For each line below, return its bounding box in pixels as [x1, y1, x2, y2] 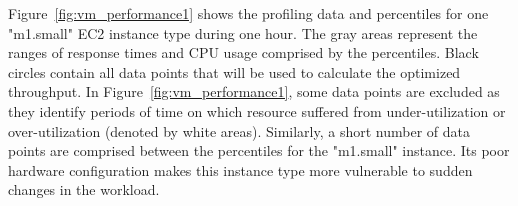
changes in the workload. [8, 179, 160, 200]
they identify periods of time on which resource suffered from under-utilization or [8, 100, 506, 121]
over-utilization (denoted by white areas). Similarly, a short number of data [8, 120, 470, 141]
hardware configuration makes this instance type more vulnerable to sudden [8, 159, 473, 180]
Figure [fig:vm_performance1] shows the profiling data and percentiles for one [8, 3, 489, 23]
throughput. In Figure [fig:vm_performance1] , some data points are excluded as [8, 81, 500, 102]
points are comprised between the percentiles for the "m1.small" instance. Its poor [8, 140, 510, 161]
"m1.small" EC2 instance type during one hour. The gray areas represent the [8, 22, 478, 43]
